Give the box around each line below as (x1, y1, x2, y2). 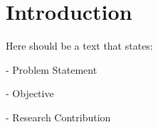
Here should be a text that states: (6, 38, 153, 53)
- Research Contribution (6, 109, 111, 124)
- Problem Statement (6, 62, 98, 77)
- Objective (6, 86, 54, 101)
